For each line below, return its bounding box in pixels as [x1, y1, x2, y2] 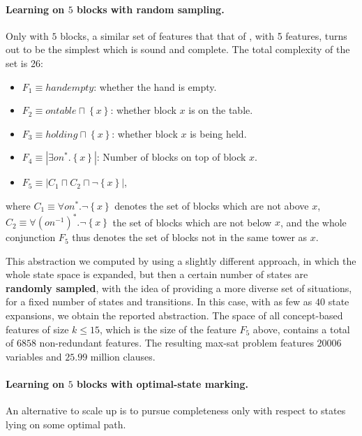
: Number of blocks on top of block [96, 150, 246, 164]
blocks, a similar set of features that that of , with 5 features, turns [60, 28, 347, 43]
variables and [6, 349, 62, 363]
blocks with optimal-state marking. [77, 376, 249, 391]
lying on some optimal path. [6, 416, 126, 431]
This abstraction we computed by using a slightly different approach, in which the [6, 253, 356, 268]
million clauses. [90, 349, 156, 363]
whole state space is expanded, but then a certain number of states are [6, 267, 308, 282]
